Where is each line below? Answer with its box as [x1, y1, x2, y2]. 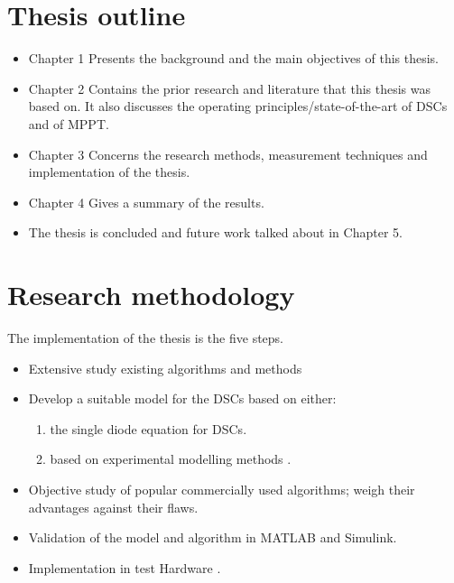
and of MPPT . [28, 114, 109, 133]
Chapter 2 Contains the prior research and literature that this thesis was [28, 79, 431, 97]
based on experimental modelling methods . [50, 449, 292, 468]
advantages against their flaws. [28, 497, 199, 516]
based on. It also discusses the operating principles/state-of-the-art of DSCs [28, 97, 448, 116]
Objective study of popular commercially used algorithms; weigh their [28, 479, 415, 498]
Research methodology [7, 276, 295, 313]
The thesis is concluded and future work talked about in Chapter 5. [28, 223, 403, 242]
